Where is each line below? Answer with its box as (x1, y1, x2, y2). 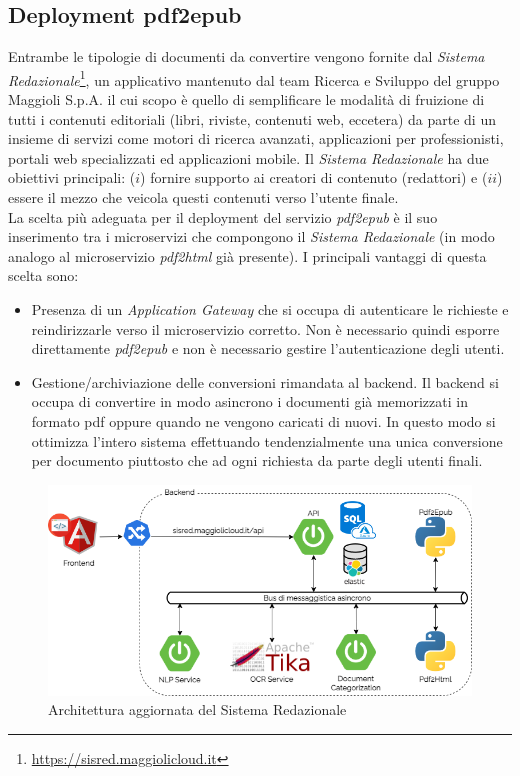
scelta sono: (8, 265, 79, 286)
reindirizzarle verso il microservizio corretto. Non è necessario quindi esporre (31, 318, 500, 339)
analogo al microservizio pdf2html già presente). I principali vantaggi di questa (8, 245, 487, 266)
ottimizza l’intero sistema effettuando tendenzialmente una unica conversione (31, 430, 503, 451)
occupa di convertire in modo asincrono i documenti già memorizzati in (31, 391, 468, 412)
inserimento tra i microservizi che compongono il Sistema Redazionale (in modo (8, 226, 495, 247)
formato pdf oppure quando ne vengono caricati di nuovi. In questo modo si (31, 410, 496, 431)
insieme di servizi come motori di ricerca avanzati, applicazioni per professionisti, (8, 128, 504, 149)
